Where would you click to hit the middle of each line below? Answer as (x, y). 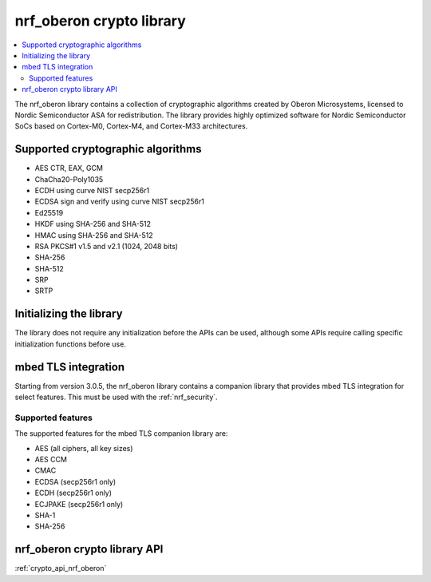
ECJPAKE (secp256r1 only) (79, 504)
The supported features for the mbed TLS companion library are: (121, 434)
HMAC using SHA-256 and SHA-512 (94, 235)
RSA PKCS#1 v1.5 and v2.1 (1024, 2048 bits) (107, 246)
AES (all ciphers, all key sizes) (84, 448)
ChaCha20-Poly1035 (69, 179)
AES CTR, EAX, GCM (69, 168)
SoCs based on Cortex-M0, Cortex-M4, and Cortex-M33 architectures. (131, 126)
